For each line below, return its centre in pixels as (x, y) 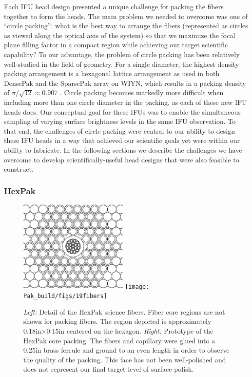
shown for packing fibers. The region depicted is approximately (117, 321)
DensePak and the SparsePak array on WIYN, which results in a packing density (125, 83)
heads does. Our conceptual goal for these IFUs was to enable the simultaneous (122, 111)
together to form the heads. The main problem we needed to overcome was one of (126, 16)
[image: (137, 287)
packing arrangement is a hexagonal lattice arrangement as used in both (112, 73)
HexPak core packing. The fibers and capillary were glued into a (119, 340)
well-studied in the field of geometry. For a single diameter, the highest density (122, 64)
